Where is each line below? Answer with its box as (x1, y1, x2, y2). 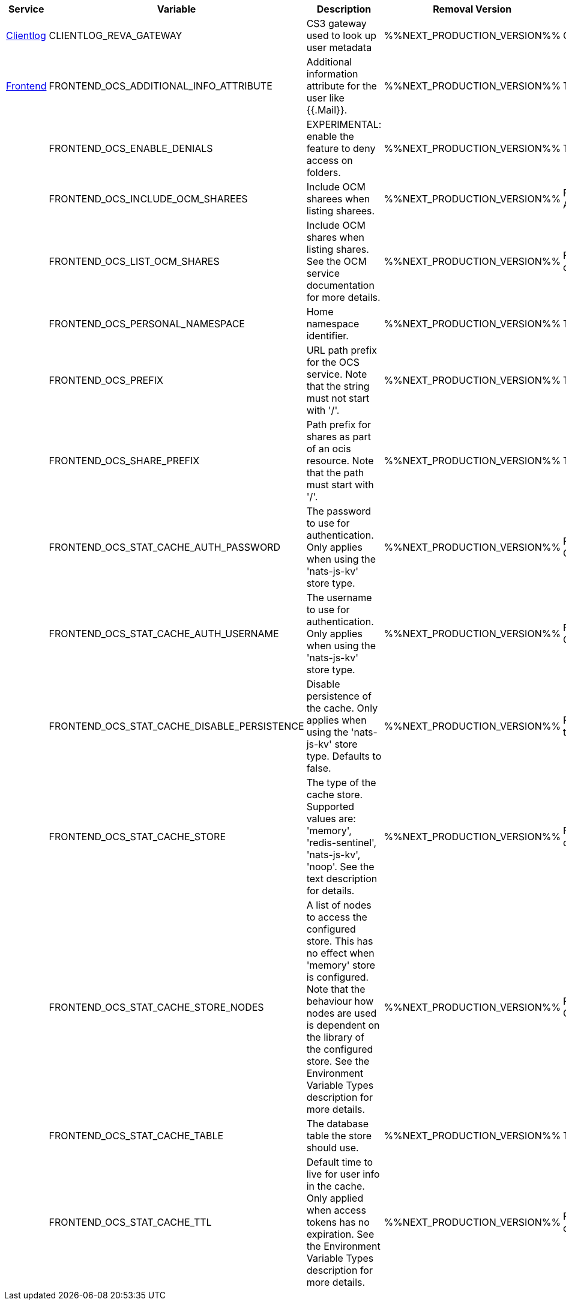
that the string (306, 380, 370, 392)
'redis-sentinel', (306, 837, 377, 849)
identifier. (306, 330, 349, 342)
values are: (306, 813, 356, 825)
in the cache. (306, 1180, 365, 1192)
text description (306, 873, 378, 885)
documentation (306, 279, 375, 291)
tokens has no (306, 1216, 370, 1228)
